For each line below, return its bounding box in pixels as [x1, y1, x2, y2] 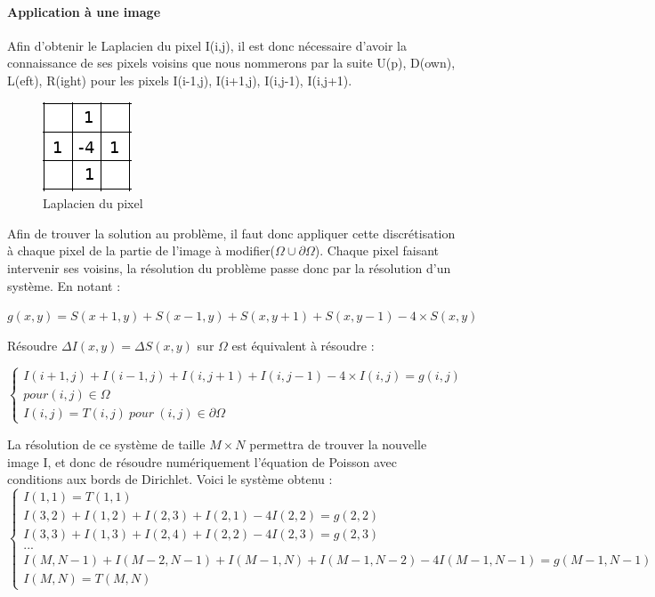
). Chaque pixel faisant [314, 241, 440, 260]
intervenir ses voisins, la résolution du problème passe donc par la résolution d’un [7, 258, 451, 277]
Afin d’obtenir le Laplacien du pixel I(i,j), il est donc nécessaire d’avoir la [7, 36, 407, 54]
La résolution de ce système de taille [7, 434, 206, 453]
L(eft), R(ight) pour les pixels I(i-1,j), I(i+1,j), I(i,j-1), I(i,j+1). [7, 70, 352, 89]
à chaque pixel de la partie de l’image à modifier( [7, 241, 276, 260]
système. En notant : [7, 276, 121, 294]
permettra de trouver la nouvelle [249, 434, 427, 453]
